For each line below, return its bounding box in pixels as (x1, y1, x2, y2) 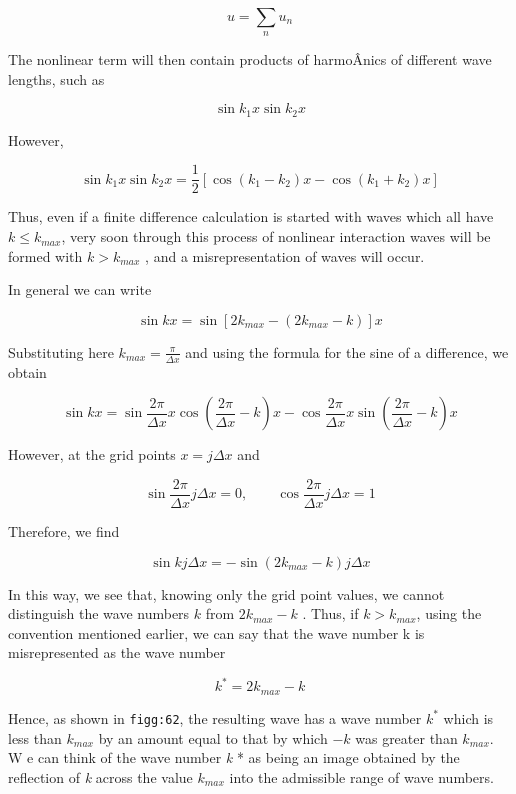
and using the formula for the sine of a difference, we (185, 341, 509, 362)
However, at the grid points (8, 444, 176, 465)
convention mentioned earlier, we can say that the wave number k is (8, 622, 425, 643)
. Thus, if (302, 603, 359, 624)
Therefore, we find (8, 520, 120, 541)
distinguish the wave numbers (8, 603, 190, 624)
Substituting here (8, 341, 114, 362)
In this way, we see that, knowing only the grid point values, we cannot (8, 583, 445, 604)
